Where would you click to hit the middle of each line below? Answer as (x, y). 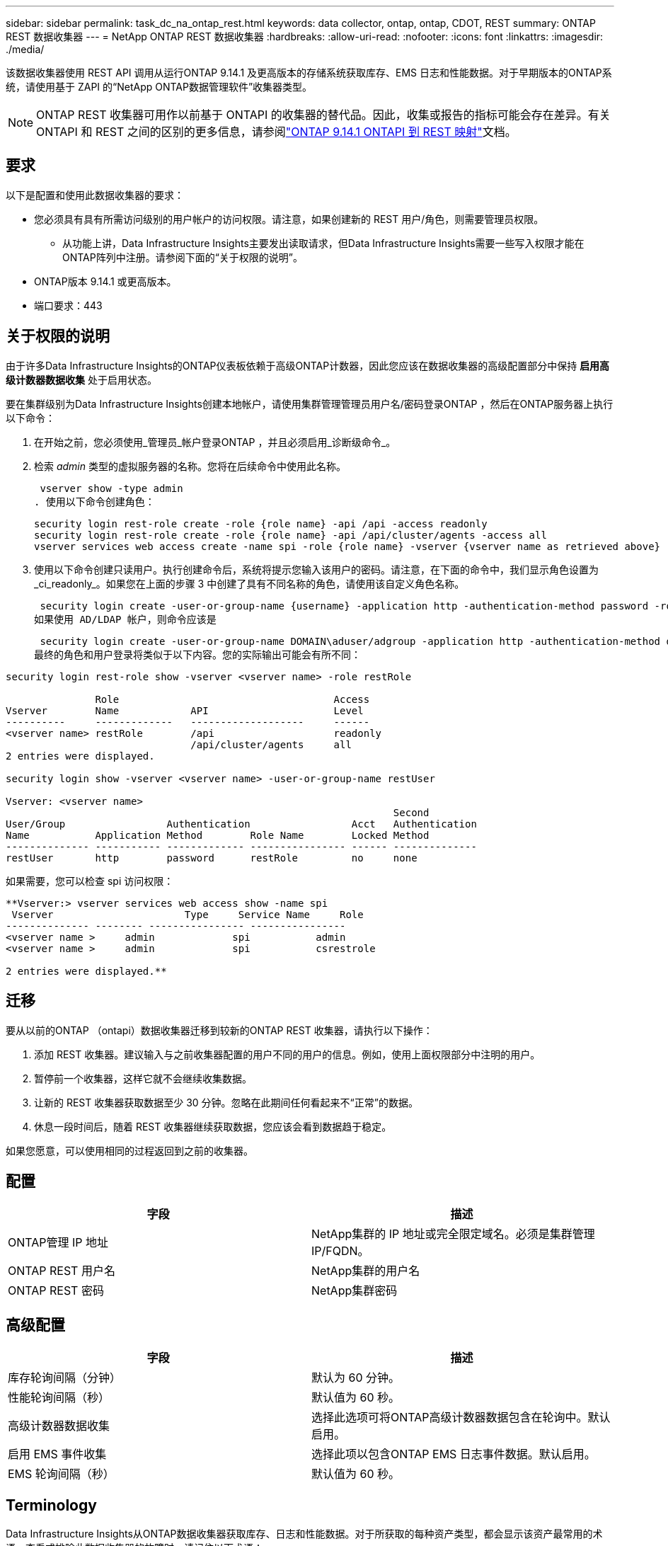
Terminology (51, 1505)
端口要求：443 (68, 305)
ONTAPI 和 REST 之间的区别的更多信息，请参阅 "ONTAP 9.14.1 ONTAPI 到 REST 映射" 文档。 (276, 132)
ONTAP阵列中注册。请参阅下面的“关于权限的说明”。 (183, 257)
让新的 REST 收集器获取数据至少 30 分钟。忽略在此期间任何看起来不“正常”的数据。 (226, 1102)
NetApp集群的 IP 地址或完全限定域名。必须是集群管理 (453, 1234)
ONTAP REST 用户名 (62, 1271)
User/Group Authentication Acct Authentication (241, 824)
